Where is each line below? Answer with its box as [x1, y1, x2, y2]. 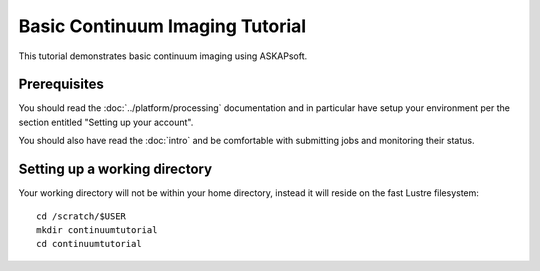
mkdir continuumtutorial [36, 224, 158, 235]
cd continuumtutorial [36, 238, 142, 250]
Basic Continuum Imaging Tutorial [18, 15, 307, 37]
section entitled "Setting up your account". [18, 116, 194, 128]
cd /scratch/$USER [36, 210, 127, 222]
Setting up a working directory [18, 161, 213, 178]
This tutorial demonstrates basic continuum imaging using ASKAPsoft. [18, 50, 308, 62]
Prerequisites [18, 76, 104, 93]
